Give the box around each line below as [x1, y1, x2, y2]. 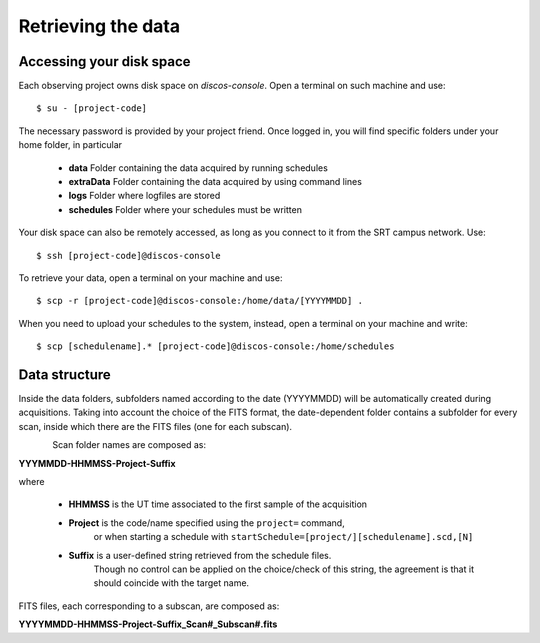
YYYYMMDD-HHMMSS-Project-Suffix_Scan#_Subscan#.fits [18, 618, 278, 630]
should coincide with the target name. [93, 577, 250, 589]
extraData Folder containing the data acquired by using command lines [68, 176, 362, 188]
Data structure [18, 366, 112, 383]
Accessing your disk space [18, 53, 191, 70]
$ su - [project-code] [36, 103, 148, 114]
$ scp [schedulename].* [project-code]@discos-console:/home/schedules [36, 341, 395, 352]
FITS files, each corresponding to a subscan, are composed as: [18, 600, 280, 612]
